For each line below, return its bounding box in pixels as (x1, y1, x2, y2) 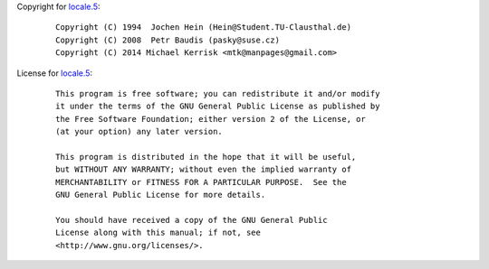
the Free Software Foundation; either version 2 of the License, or (55, 114, 366, 124)
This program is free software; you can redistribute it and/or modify (55, 88, 380, 98)
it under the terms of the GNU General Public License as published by (55, 101, 380, 112)
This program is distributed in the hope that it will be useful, (55, 152, 357, 162)
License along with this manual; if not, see (55, 227, 262, 238)
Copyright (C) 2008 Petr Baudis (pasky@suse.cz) (55, 34, 281, 45)
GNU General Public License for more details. (55, 190, 266, 200)
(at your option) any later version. (55, 126, 224, 137)
